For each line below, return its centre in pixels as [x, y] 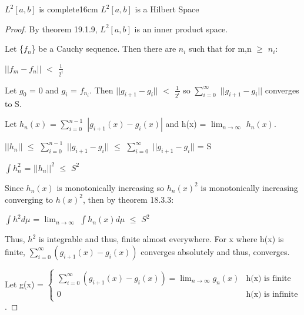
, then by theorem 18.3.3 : [128, 199]
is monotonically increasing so [111, 187]
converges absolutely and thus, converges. [215, 251]
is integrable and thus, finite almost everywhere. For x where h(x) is [161, 239]
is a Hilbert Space [167, 9]
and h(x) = [186, 124]
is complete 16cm [69, 9]
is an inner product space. [181, 29]
